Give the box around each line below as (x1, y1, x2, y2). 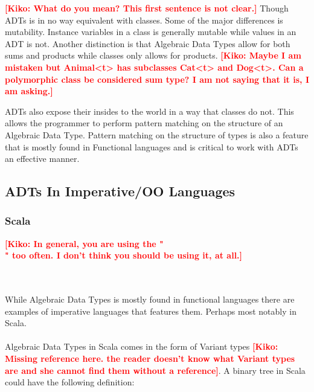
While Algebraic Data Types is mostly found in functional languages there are (5, 293, 295, 306)
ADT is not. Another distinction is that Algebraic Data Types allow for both (5, 37, 290, 50)
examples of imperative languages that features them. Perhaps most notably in (5, 304, 296, 317)
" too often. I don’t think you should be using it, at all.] (5, 249, 243, 262)
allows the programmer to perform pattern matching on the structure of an (5, 117, 283, 129)
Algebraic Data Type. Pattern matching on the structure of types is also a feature (5, 128, 309, 141)
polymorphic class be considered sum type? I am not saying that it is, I (5, 72, 309, 85)
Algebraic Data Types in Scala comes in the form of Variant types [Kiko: (5, 340, 278, 353)
